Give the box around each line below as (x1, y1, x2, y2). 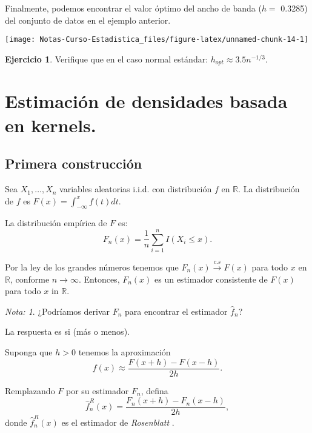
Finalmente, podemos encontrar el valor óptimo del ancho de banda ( (5, 2, 262, 14)
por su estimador (65, 384, 129, 397)
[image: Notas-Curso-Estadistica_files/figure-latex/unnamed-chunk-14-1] (5, 35, 309, 44)
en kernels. (5, 112, 96, 137)
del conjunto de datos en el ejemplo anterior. (5, 13, 171, 26)
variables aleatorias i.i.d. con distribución (59, 183, 212, 195)
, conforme (10, 272, 50, 285)
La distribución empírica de (5, 216, 107, 229)
